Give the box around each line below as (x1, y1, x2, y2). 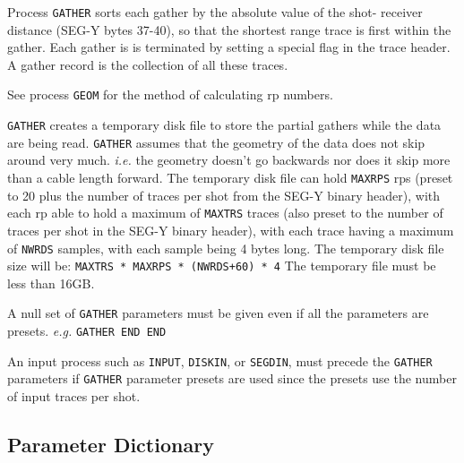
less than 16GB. (7, 273, 95, 292)
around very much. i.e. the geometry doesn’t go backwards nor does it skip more (7, 150, 451, 169)
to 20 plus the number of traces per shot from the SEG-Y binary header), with (7, 185, 441, 204)
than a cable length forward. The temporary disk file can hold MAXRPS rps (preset (7, 168, 453, 186)
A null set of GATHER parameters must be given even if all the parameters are (7, 304, 429, 322)
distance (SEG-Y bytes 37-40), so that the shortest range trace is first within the (7, 20, 451, 39)
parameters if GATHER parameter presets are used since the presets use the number (7, 369, 457, 388)
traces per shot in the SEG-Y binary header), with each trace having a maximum (7, 220, 454, 239)
